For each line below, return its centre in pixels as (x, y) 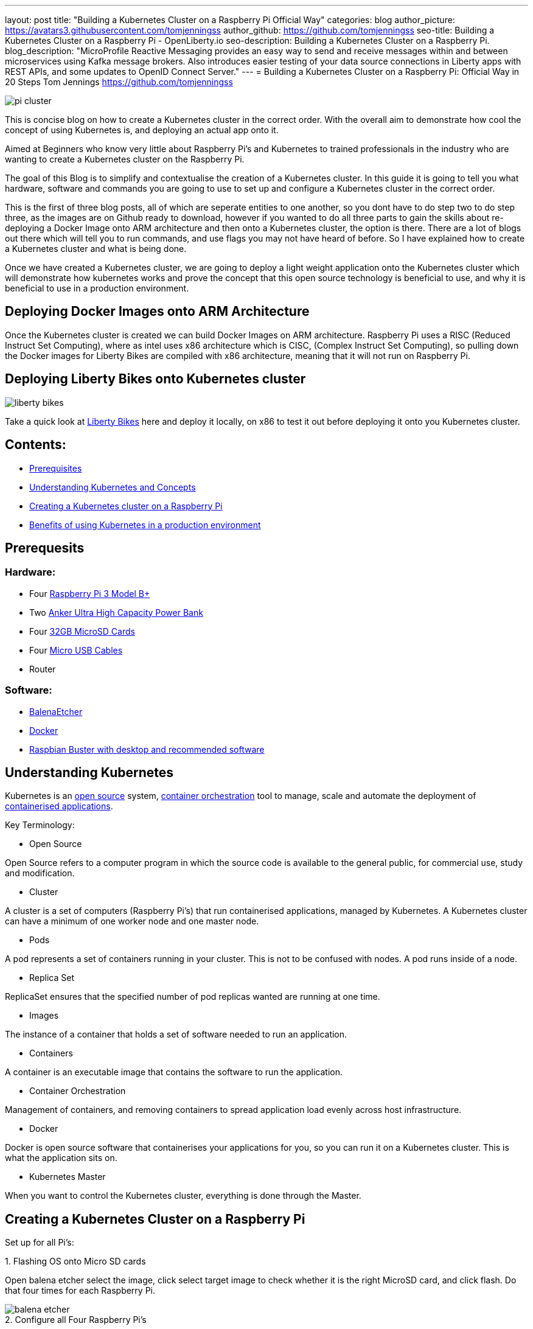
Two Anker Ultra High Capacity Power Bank (116, 612)
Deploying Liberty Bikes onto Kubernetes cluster (155, 379)
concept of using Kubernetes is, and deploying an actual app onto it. (142, 130)
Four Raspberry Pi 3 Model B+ (90, 593)
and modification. (40, 873)
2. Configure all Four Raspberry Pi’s (76, 1320)
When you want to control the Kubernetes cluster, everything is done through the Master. (183, 1196)
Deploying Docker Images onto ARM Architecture (157, 312)
